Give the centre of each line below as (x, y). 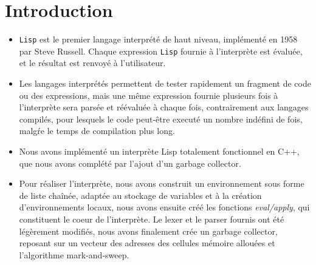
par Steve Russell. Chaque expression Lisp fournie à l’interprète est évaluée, (161, 51)
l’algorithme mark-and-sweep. (74, 254)
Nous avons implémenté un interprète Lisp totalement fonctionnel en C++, (159, 151)
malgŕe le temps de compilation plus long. (97, 131)
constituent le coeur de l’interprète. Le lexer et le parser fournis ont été (152, 219)
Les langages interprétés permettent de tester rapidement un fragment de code (165, 83)
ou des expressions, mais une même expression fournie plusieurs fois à (149, 95)
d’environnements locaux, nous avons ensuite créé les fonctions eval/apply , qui (164, 207)
